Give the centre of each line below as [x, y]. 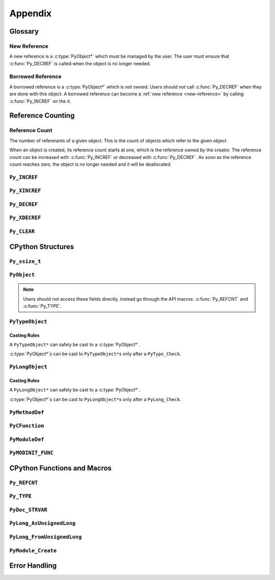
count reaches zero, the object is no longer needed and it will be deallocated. [90, 164]
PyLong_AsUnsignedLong [43, 523]
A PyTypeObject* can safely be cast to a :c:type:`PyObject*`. [75, 345]
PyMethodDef [27, 412]
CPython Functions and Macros [61, 468]
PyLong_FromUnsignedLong [46, 537]
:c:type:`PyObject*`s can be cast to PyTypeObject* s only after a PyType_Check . [95, 354]
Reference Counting [42, 115]
